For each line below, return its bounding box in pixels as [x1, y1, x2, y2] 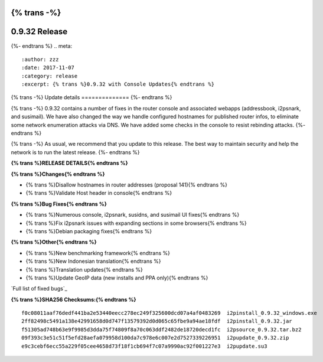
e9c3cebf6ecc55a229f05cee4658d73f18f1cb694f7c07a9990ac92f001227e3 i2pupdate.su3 [21, 343, 267, 350]
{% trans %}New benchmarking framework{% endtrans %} [25, 249, 171, 256]
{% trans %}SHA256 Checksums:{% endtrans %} [11, 296, 136, 303]
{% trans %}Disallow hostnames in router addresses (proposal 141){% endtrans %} [25, 181, 227, 188]
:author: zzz [21, 56, 59, 63]
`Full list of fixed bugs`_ [11, 285, 67, 292]
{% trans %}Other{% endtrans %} [11, 239, 97, 246]
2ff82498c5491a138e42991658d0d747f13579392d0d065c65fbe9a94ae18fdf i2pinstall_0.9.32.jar [21, 318, 292, 325]
